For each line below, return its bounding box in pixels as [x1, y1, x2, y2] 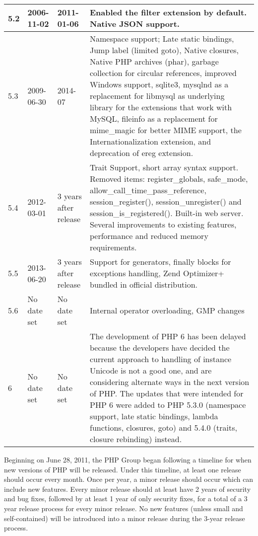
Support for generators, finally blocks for [89, 256, 231, 267]
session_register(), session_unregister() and [89, 196, 242, 207]
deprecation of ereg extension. [89, 147, 193, 158]
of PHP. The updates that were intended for [89, 387, 244, 399]
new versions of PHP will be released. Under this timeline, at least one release [4, 464, 241, 474]
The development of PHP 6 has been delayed [89, 330, 246, 342]
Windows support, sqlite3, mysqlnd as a [89, 78, 229, 90]
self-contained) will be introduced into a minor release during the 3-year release [4, 513, 245, 523]
